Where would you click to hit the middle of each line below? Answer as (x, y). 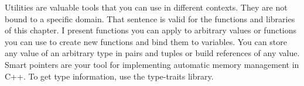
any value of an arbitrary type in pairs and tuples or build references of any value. (152, 53)
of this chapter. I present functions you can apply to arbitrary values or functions (151, 30)
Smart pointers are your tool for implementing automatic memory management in (152, 64)
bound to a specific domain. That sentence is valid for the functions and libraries (150, 18)
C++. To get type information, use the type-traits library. (109, 76)
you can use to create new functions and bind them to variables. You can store (146, 41)
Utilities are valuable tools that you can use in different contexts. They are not (146, 7)
